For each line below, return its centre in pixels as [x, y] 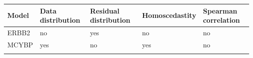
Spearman [220, 10]
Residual [105, 10]
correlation [222, 20]
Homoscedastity [169, 15]
